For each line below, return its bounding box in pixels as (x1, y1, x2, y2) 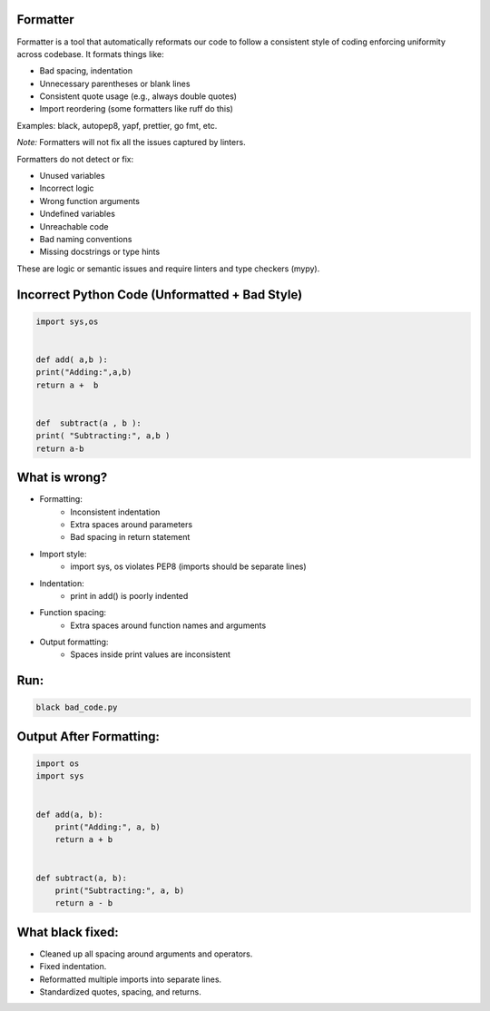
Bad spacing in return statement (70, 532, 191, 543)
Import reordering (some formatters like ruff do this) (39, 103, 233, 114)
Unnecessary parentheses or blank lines (39, 78, 191, 89)
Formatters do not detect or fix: (16, 153, 134, 164)
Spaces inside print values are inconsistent (70, 649, 231, 660)
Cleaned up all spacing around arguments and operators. (39, 948, 253, 959)
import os (35, 759, 80, 769)
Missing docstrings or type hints (39, 246, 161, 258)
